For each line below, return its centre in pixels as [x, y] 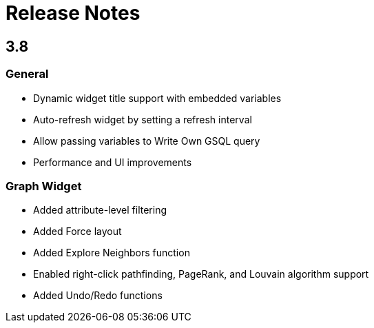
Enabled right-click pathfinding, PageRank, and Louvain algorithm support [201, 274]
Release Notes [73, 13]
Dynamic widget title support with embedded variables [157, 98]
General [27, 74]
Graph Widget [44, 186]
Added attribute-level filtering [100, 210]
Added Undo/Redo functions [98, 296]
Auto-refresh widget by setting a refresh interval [143, 119]
